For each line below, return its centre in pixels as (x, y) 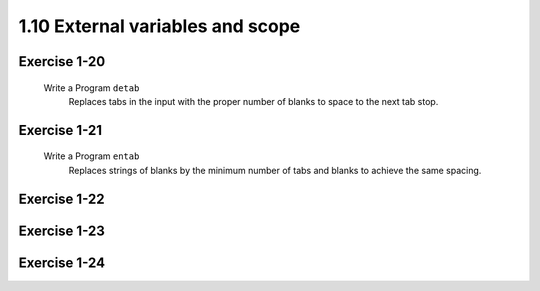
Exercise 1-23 (61, 230)
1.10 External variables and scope (159, 26)
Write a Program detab (91, 87)
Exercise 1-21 (60, 130)
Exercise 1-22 (61, 198)
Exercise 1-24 (61, 262)
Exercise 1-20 (62, 61)
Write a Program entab (91, 156)
